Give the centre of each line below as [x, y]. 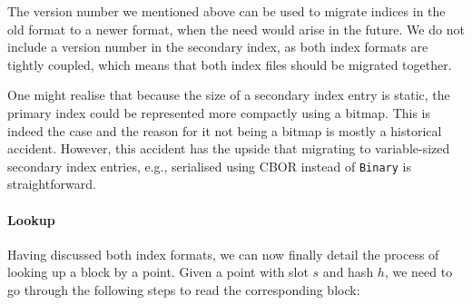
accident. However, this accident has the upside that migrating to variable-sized [229, 148]
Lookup [31, 219]
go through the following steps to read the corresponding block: [184, 289]
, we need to [418, 272]
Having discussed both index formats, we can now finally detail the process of [223, 254]
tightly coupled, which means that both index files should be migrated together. [230, 64]
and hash [348, 272]
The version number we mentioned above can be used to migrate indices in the [226, 11]
